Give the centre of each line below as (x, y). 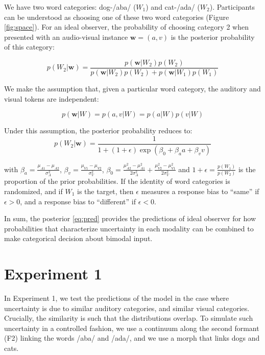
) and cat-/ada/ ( (173, 7)
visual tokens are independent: (52, 98)
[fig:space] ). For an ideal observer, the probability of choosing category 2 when (126, 27)
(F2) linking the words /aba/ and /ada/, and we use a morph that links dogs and (132, 338)
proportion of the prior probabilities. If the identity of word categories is (117, 181)
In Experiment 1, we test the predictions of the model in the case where (117, 298)
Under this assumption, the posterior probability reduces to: (98, 131)
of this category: (29, 47)
